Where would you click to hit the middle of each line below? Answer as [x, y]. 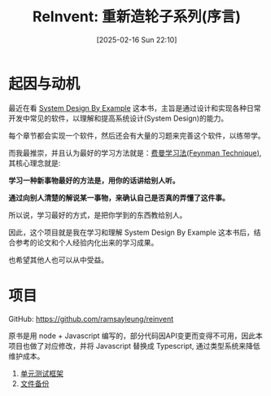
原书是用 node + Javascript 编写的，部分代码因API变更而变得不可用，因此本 [135, 336]
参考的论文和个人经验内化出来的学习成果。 [87, 242]
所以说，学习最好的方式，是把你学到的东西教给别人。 [98, 215]
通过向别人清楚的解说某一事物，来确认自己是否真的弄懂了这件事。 [119, 197]
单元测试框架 [42, 373]
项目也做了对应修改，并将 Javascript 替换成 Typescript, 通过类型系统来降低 [134, 345]
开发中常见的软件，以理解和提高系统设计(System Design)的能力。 [118, 118]
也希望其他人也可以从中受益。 [58, 260]
